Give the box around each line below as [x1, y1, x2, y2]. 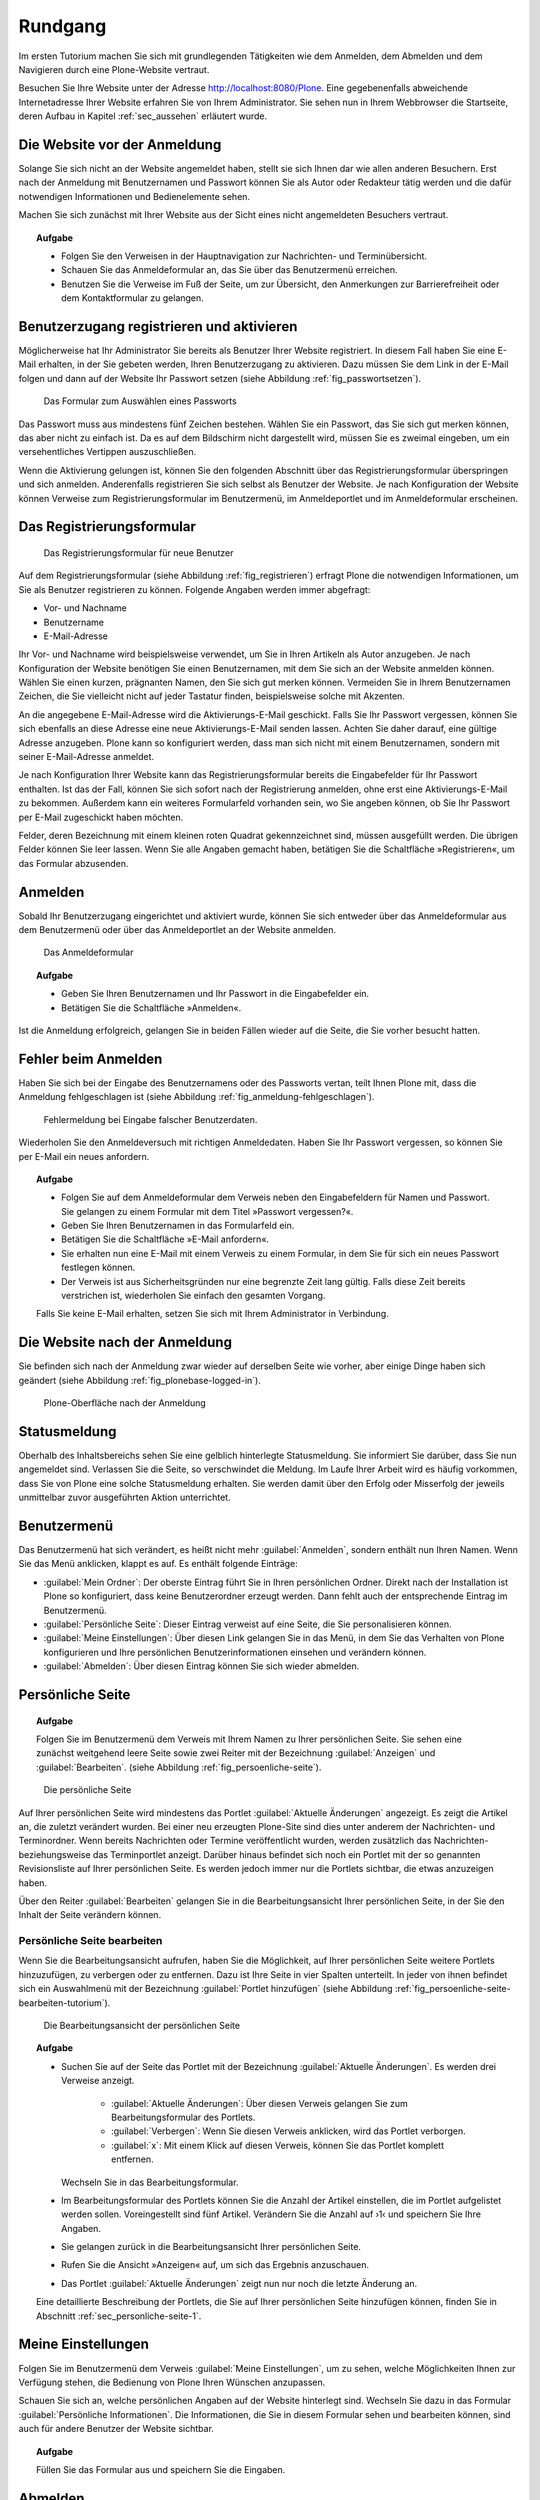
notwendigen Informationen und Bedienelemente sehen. [18, 190, 250, 202]
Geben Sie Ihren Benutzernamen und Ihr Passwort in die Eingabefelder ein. [61, 988, 370, 1000]
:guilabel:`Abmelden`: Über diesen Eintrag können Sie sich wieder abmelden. [43, 1660, 360, 1672]
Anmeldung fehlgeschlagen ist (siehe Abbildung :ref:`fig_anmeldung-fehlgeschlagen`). [18, 1091, 375, 1103]
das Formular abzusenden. [18, 857, 129, 869]
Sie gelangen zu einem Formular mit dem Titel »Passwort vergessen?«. [61, 1205, 354, 1217]
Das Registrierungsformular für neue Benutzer [43, 546, 234, 559]
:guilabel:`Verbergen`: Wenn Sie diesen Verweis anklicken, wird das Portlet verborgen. [111, 2125, 466, 2137]
